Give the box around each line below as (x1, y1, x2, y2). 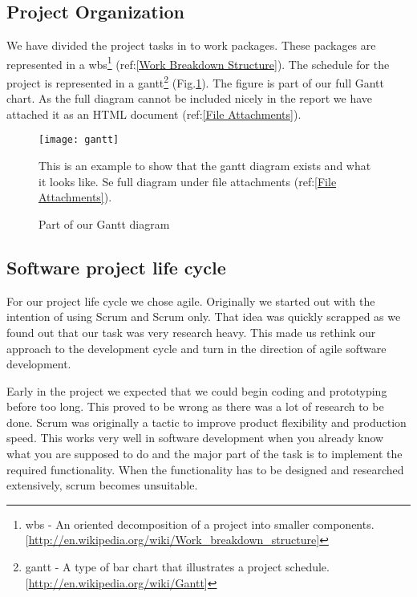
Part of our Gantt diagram (38, 215, 170, 232)
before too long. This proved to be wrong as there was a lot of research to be (6, 398, 384, 415)
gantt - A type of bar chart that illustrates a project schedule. (25, 558, 330, 575)
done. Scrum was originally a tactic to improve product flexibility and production (6, 413, 407, 430)
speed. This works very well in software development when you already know (6, 429, 384, 446)
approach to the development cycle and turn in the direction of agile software (6, 339, 387, 356)
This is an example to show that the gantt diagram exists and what (38, 157, 371, 174)
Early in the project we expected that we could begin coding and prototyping (6, 382, 387, 399)
